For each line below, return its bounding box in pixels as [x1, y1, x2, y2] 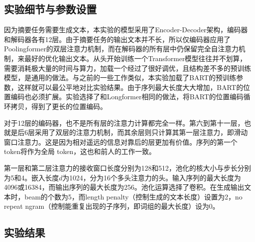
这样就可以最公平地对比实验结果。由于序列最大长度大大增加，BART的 [17, 82, 243, 92]
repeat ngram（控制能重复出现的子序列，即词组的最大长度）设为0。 [4, 201, 220, 211]
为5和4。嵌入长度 [4, 172, 59, 182]
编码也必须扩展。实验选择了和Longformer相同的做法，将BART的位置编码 [10, 91, 244, 102]
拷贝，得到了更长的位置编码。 [10, 101, 107, 111]
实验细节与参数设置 [4, 1, 97, 17]
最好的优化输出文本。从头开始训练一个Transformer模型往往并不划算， [24, 53, 247, 63]
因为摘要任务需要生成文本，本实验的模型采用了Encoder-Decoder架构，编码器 [4, 24, 248, 35]
